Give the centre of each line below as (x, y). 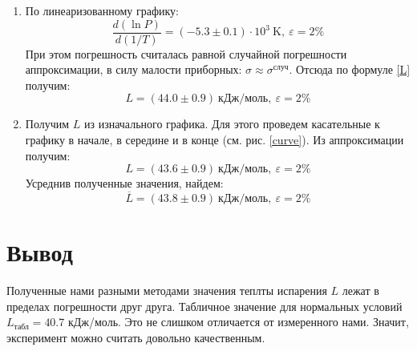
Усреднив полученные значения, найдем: (124, 183)
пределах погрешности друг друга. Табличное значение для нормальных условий (204, 306)
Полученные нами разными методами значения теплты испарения (167, 290)
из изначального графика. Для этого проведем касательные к (232, 124)
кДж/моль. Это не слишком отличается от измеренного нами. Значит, (238, 322)
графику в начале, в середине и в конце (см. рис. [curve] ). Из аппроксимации (215, 140)
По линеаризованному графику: (102, 10)
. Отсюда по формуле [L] (350, 69)
